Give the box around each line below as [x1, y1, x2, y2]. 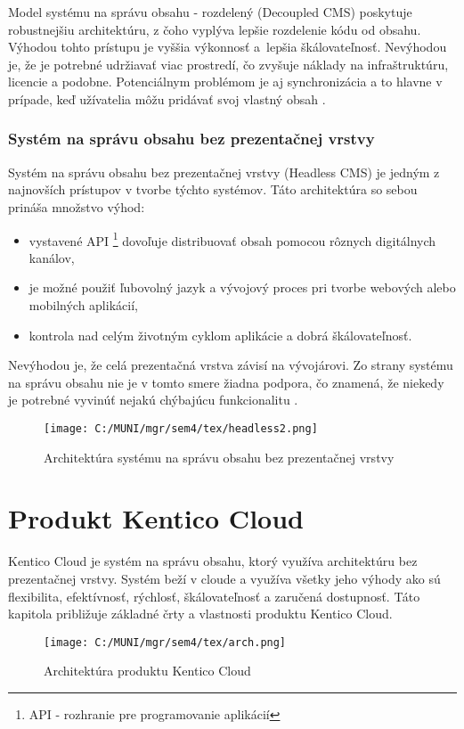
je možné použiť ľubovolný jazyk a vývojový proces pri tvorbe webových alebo [28, 278, 456, 297]
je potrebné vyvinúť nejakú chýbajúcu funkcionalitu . [8, 390, 298, 409]
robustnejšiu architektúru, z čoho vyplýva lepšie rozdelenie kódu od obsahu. [8, 20, 421, 38]
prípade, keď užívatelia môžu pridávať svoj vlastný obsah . [8, 89, 326, 108]
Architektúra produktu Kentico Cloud [44, 661, 251, 680]
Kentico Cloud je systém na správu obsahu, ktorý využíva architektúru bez [8, 552, 418, 570]
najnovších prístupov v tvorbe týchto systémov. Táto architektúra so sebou [8, 180, 418, 199]
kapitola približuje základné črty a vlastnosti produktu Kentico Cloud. [8, 604, 393, 623]
